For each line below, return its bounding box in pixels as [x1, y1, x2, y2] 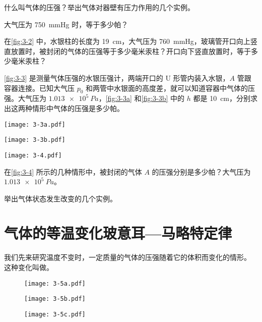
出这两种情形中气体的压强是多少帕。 [4, 102, 124, 113]
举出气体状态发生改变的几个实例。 [4, 193, 117, 203]
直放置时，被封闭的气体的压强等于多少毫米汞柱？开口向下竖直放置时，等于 [4, 45, 251, 56]
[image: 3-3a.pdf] [4, 121, 65, 128]
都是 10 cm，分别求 [193, 93, 258, 103]
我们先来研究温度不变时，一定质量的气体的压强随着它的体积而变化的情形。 [4, 252, 251, 262]
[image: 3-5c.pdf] [24, 310, 86, 318]
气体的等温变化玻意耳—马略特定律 [4, 223, 232, 243]
